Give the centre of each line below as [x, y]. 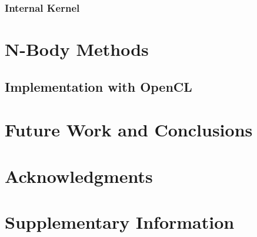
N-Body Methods [77, 49]
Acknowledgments [79, 176]
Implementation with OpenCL [99, 86]
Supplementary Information [120, 221]
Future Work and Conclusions [129, 130]
